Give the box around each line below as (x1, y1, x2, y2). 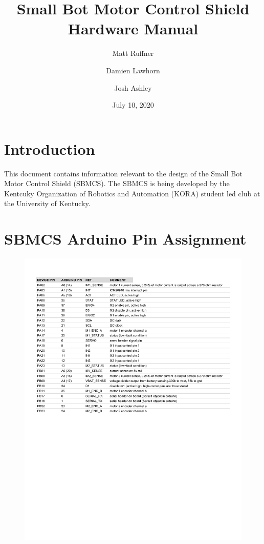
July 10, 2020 (112, 99, 154, 110)
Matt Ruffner (112, 48, 154, 58)
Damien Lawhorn (106, 65, 160, 75)
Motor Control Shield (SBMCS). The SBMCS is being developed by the (4, 178, 230, 189)
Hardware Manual (68, 18, 199, 39)
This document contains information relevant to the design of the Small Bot (4, 168, 243, 178)
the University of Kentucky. (4, 198, 91, 209)
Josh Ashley (114, 82, 152, 93)
